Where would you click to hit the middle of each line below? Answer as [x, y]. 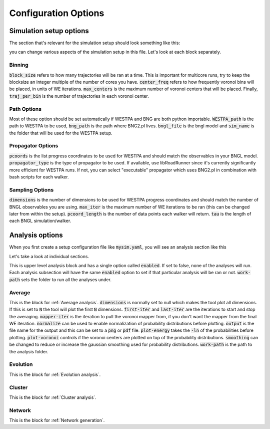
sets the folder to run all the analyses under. [66, 279]
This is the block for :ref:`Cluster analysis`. [53, 397]
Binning [19, 65]
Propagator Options [34, 146]
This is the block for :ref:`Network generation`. [57, 420]
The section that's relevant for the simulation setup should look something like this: [94, 43]
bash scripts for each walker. [39, 177]
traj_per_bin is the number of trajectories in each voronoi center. [79, 96]
